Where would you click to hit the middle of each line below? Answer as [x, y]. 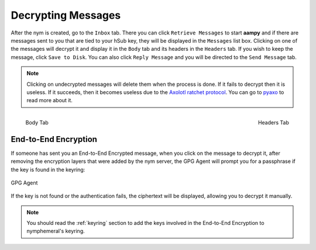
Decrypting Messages [66, 15]
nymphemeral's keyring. [56, 231]
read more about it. [50, 100]
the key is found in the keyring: [48, 169]
